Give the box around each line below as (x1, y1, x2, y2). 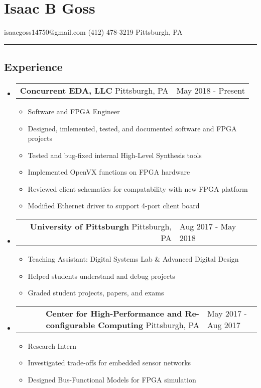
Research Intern (28, 340, 76, 351)
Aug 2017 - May (179, 220, 236, 232)
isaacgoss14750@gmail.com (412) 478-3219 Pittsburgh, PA (4, 27, 183, 37)
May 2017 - (207, 307, 247, 319)
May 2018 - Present (176, 84, 245, 96)
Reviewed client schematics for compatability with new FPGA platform (28, 183, 248, 194)
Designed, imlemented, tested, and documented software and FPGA (28, 123, 237, 133)
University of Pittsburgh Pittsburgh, (30, 220, 172, 232)
